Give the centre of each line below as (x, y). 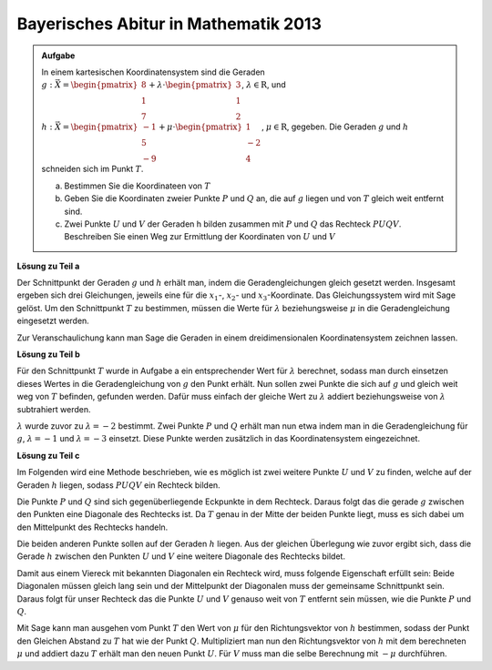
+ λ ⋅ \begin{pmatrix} (190, 85)
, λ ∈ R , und (264, 85)
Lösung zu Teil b (49, 354)
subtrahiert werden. (54, 409)
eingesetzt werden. (53, 321)
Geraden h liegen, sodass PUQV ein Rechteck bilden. (118, 485)
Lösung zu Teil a (48, 266)
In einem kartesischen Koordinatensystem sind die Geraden (154, 72)
